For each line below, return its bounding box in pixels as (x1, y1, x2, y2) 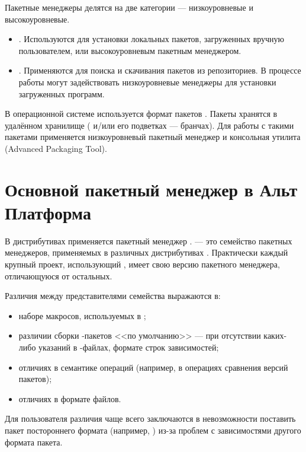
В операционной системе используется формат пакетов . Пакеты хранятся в (5, 107, 278, 120)
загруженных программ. (18, 87, 105, 100)
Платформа (5, 200, 91, 224)
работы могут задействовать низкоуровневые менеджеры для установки (18, 75, 276, 88)
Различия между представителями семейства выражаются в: (5, 289, 221, 302)
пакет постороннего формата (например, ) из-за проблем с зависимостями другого (5, 424, 301, 436)
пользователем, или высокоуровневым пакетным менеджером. (18, 44, 241, 56)
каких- (263, 329, 287, 342)
